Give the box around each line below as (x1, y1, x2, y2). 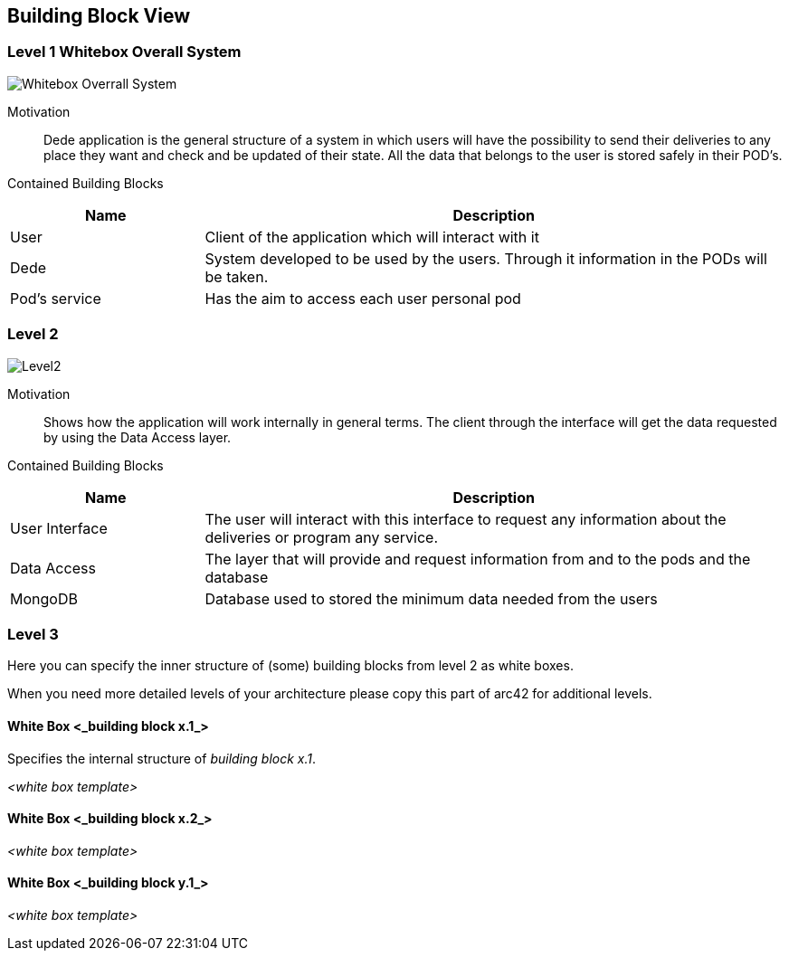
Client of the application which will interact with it (204, 227, 539, 246)
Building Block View (7, 5, 191, 27)
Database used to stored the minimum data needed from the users (204, 589, 658, 608)
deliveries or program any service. (204, 527, 438, 546)
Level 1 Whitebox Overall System (7, 43, 242, 62)
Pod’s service (10, 289, 101, 308)
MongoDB (10, 589, 78, 608)
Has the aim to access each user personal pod (204, 289, 521, 308)
